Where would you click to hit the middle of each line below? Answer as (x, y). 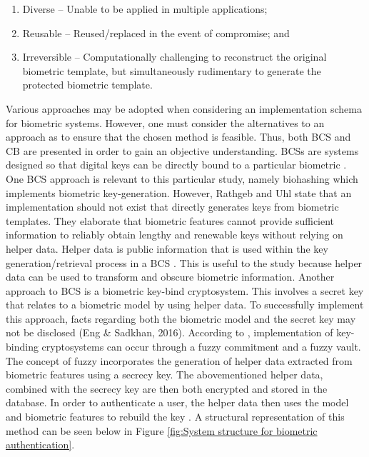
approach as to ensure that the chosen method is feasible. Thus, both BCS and (178, 137)
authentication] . (40, 445)
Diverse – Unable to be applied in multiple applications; (145, 9)
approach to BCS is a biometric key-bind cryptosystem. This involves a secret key (185, 290)
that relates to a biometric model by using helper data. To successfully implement (185, 305)
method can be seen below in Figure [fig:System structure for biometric (162, 430)
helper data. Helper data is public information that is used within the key (167, 248)
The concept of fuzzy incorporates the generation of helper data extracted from (179, 360)
